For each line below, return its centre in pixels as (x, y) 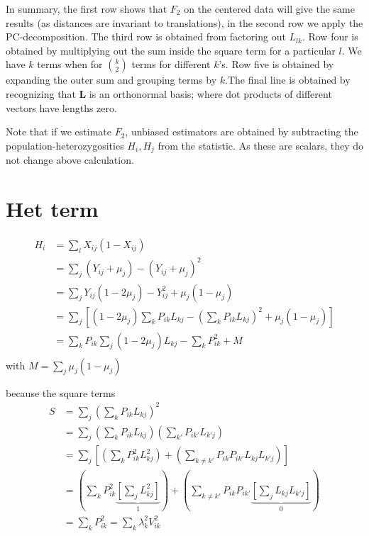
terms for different (171, 64)
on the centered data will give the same (269, 9)
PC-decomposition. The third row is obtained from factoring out (146, 37)
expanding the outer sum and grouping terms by (111, 80)
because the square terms (61, 392)
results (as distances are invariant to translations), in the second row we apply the (184, 22)
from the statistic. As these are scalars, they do (260, 145)
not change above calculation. (70, 160)
